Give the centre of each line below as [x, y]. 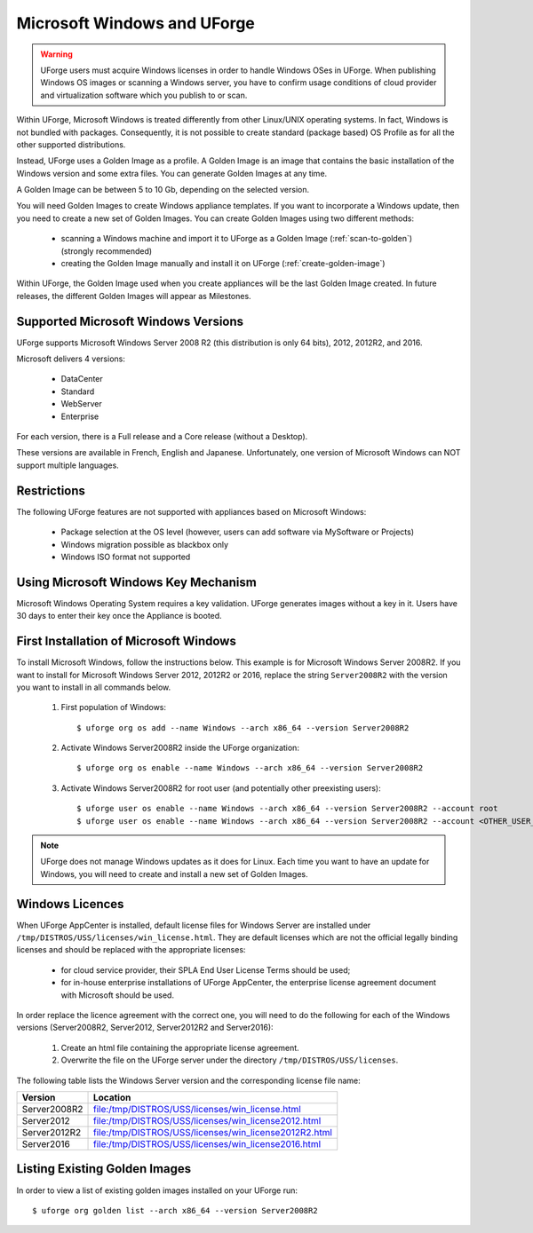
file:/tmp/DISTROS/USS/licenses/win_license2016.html [207, 1144]
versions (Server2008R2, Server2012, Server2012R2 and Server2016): [145, 1027]
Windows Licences [70, 904]
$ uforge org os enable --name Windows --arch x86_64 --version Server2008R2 [250, 768]
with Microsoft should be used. [118, 995]
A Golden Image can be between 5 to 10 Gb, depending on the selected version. [163, 190]
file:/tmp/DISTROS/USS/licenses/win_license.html [197, 1109]
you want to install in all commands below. [94, 687]
